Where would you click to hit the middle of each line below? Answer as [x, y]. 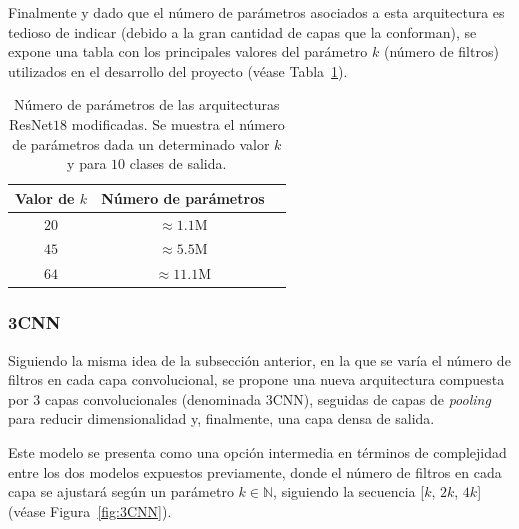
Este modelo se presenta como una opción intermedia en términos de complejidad [257, 451]
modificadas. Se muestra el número [178, 123]
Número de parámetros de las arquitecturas [146, 104]
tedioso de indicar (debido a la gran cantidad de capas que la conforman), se [242, 31]
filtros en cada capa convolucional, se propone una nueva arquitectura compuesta [256, 379]
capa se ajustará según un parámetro [121, 491]
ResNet [31, 123]
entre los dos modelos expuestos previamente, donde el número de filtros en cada [255, 471]
